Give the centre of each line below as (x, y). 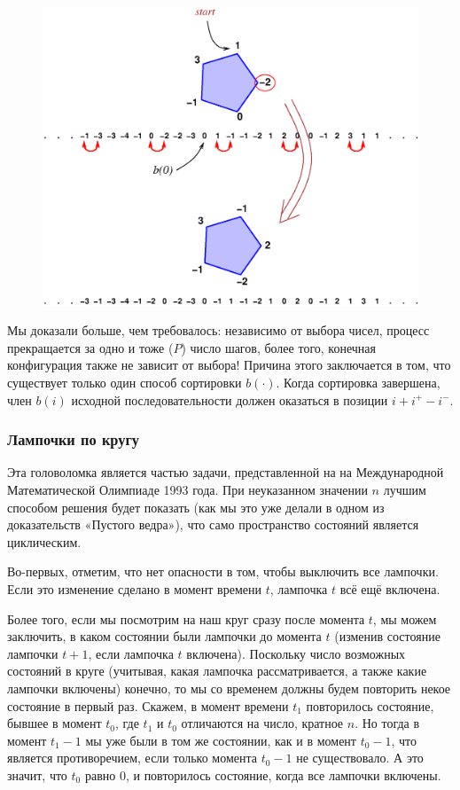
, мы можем (405, 618)
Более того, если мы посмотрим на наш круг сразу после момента (186, 618)
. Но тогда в (387, 723)
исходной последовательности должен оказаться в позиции (230, 399)
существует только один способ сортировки (125, 382)
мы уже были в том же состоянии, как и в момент (221, 740)
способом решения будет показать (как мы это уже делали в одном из (196, 507)
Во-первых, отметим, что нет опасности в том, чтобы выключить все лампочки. (223, 571)
